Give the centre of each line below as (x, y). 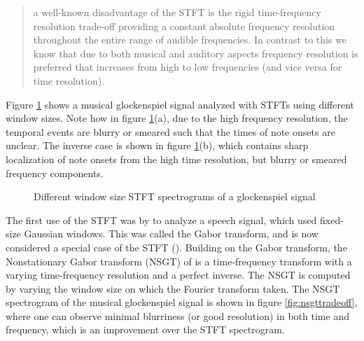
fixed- (332, 220)
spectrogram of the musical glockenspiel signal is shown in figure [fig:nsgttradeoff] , (182, 302)
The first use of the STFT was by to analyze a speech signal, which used (161, 220)
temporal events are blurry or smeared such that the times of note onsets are (170, 131)
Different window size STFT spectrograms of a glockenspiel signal (175, 196)
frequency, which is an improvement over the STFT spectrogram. (145, 329)
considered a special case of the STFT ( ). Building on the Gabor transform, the (176, 247)
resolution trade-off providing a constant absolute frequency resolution (184, 26)
